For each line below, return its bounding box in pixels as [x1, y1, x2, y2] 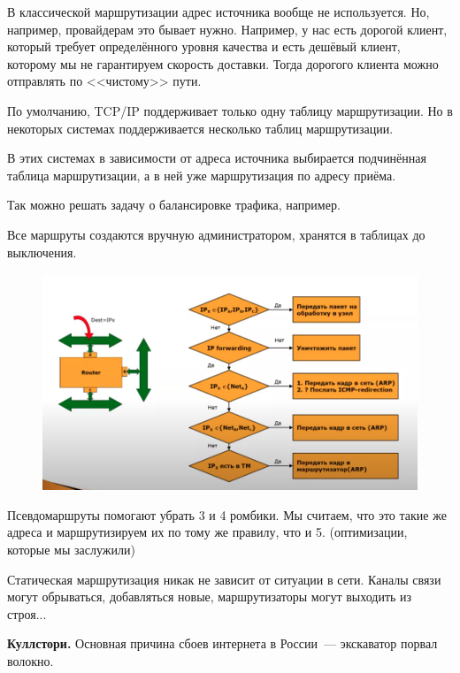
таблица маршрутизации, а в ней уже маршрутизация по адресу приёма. [7, 165, 396, 184]
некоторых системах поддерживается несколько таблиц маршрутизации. [7, 119, 394, 137]
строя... [7, 604, 47, 623]
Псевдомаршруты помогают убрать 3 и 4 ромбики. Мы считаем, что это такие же [7, 505, 447, 524]
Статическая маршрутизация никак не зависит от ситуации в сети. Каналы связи [7, 570, 441, 588]
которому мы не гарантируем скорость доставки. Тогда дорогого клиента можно [7, 54, 439, 73]
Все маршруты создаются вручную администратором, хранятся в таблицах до [7, 225, 425, 243]
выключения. [7, 242, 77, 261]
